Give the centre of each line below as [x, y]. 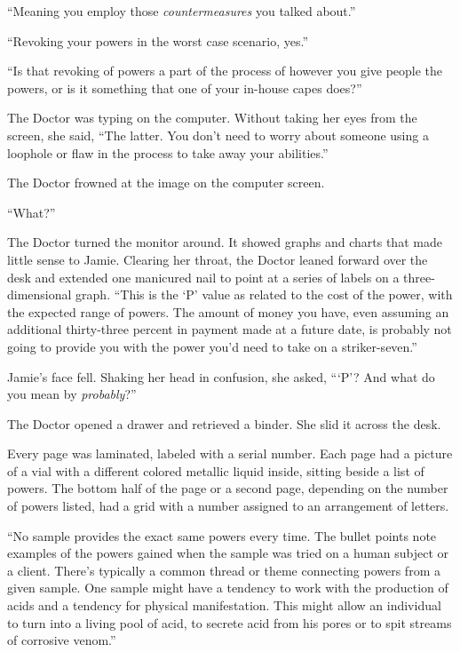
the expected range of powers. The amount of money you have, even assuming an [228, 311]
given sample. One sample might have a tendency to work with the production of [228, 588]
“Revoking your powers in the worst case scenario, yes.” [158, 40]
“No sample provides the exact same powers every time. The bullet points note [222, 535]
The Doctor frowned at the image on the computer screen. [166, 183]
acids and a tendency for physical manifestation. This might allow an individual [224, 605]
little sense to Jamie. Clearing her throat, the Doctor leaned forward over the [218, 259]
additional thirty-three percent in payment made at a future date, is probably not [230, 329]
